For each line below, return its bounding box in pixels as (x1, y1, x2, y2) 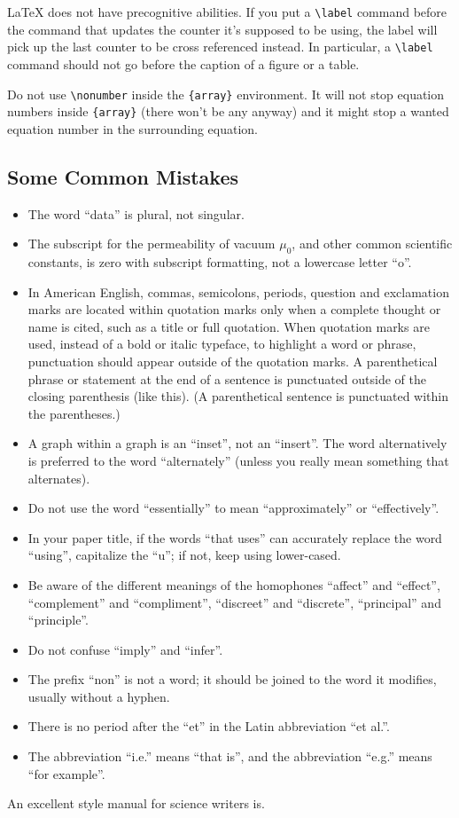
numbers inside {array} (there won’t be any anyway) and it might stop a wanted (7, 102, 449, 121)
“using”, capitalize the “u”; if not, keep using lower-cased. (27, 546, 341, 564)
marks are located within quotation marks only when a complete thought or (27, 300, 441, 319)
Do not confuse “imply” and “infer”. (27, 640, 223, 658)
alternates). (27, 468, 90, 487)
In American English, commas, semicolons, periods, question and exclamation (27, 282, 449, 301)
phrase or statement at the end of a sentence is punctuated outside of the (27, 369, 426, 388)
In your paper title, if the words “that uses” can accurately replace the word (27, 528, 442, 547)
